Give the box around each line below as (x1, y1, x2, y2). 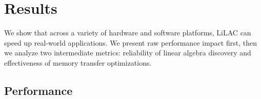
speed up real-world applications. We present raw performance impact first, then (4, 37, 257, 48)
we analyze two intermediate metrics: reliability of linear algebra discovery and (4, 47, 251, 58)
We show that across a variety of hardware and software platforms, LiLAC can (4, 27, 251, 38)
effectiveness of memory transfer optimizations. (4, 57, 152, 68)
